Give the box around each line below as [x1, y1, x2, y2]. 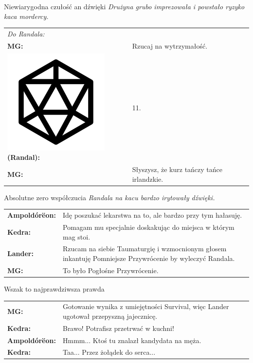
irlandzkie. [132, 173, 163, 184]
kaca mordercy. [4, 11, 49, 21]
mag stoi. [62, 231, 90, 242]
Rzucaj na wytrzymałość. [132, 40, 208, 51]
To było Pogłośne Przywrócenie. [62, 265, 159, 275]
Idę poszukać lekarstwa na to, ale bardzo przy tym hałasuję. [62, 210, 242, 220]
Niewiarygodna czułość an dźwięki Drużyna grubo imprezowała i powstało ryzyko [4, 1, 245, 11]
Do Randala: [7, 28, 45, 38]
